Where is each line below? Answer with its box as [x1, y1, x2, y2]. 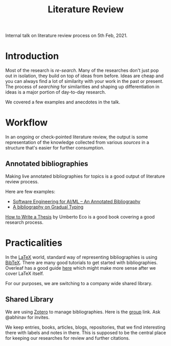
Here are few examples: [5, 188, 55, 194]
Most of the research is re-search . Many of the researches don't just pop [5, 68, 159, 74]
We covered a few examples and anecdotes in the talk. [5, 99, 120, 105]
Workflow [5, 117, 48, 128]
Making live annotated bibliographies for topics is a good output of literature [5, 173, 165, 179]
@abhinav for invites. [5, 314, 50, 320]
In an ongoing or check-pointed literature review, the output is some [5, 134, 148, 140]
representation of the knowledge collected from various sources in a [5, 139, 150, 145]
